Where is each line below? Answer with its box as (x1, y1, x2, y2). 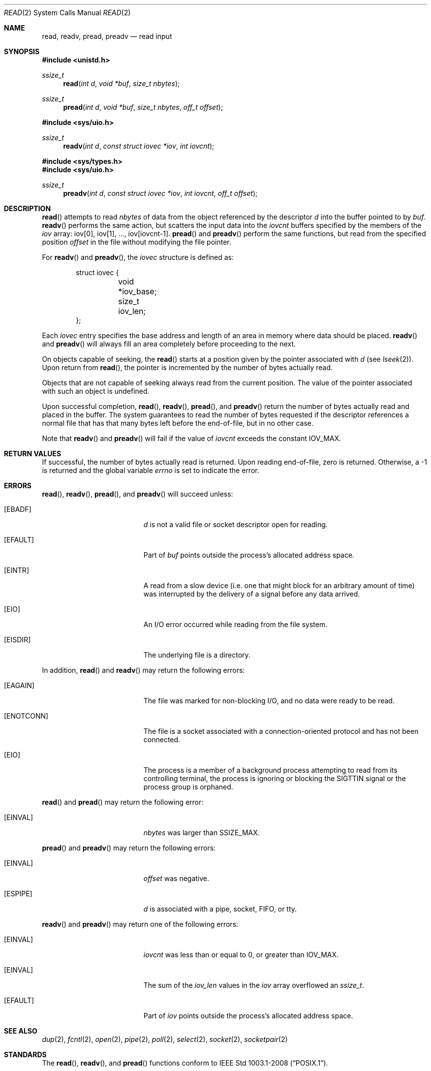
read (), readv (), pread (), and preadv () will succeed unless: (42, 490, 233, 498)
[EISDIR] (4, 635, 31, 644)
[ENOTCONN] (4, 712, 49, 720)
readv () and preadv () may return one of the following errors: (42, 920, 239, 928)
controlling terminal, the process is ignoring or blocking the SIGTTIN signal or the (143, 774, 406, 783)
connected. (143, 735, 181, 744)
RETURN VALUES (4, 449, 62, 458)
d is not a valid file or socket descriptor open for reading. (143, 520, 328, 529)
